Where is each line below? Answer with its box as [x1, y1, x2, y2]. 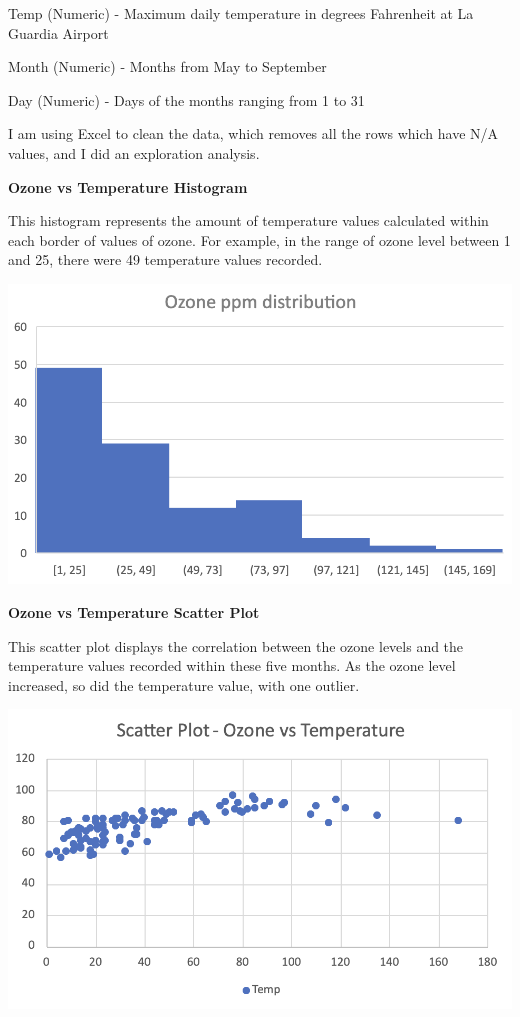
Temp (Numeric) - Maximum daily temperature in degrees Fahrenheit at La [8, 3, 474, 23]
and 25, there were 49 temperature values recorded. [8, 249, 323, 270]
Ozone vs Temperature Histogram [8, 176, 248, 197]
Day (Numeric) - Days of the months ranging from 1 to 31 [8, 89, 365, 110]
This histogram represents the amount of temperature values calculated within [8, 210, 489, 231]
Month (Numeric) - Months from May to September [8, 56, 327, 77]
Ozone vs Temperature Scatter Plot [8, 602, 260, 623]
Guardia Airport [8, 22, 109, 43]
